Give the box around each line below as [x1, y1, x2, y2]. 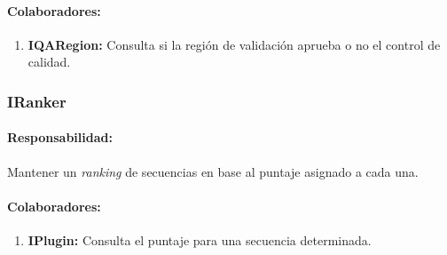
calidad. [27, 52, 71, 71]
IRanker [7, 90, 67, 112]
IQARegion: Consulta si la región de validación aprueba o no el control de [27, 35, 441, 53]
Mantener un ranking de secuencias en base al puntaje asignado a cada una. [7, 162, 419, 180]
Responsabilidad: [7, 128, 113, 147]
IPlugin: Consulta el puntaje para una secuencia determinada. [27, 231, 372, 250]
